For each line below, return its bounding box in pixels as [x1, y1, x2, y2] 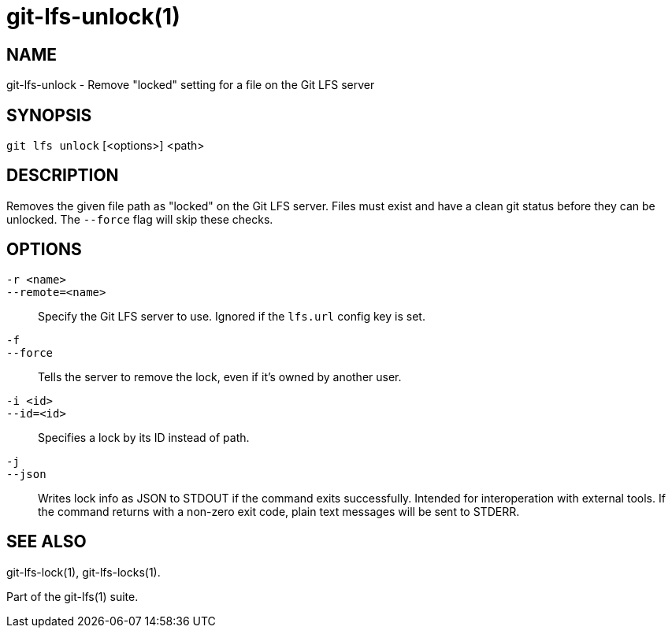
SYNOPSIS [6, 105, 92, 125]
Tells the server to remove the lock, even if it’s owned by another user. [38, 369, 402, 384]
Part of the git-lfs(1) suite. [6, 589, 139, 603]
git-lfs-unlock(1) [6, 3, 180, 30]
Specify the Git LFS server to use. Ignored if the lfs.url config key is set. [38, 309, 425, 323]
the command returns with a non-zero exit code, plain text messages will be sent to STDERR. [38, 504, 520, 518]
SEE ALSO [6, 532, 87, 552]
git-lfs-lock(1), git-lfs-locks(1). [6, 565, 161, 579]
